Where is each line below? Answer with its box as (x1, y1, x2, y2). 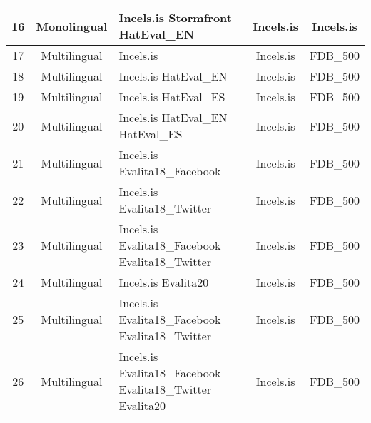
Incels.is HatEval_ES (118, 88, 225, 105)
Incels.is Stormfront (118, 9, 232, 26)
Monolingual (36, 17, 108, 34)
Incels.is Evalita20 (118, 274, 209, 290)
